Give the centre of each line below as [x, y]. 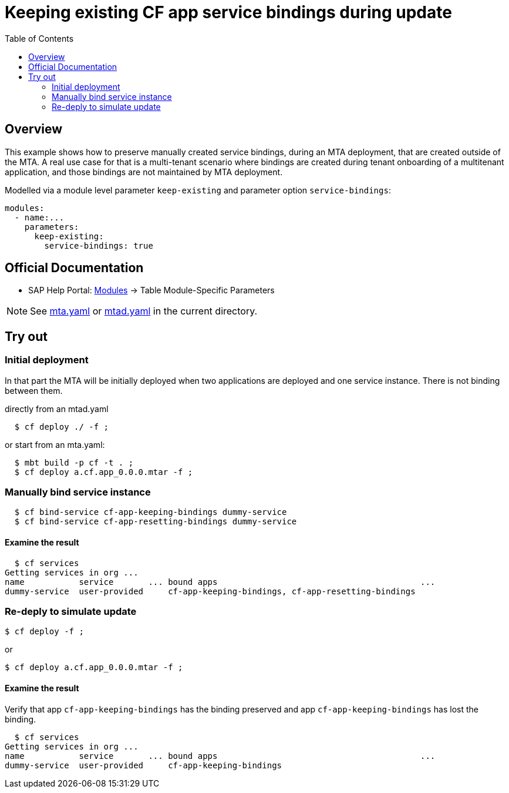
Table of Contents [39, 38]
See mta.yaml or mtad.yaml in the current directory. [144, 311]
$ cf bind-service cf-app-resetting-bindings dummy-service [156, 522]
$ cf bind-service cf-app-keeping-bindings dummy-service [151, 512]
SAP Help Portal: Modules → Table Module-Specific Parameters [151, 290]
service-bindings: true [99, 245]
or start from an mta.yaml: [55, 444]
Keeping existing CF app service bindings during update [228, 12]
